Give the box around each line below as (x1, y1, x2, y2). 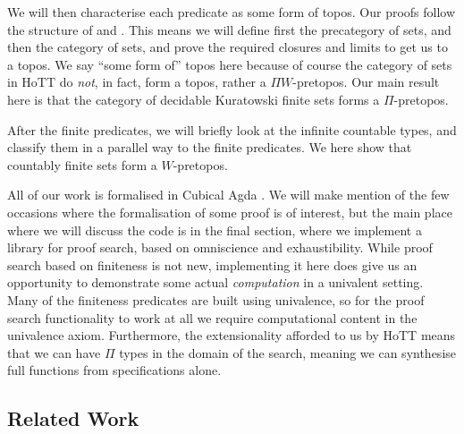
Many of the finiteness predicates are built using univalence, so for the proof (7, 290, 425, 309)
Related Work (7, 404, 139, 432)
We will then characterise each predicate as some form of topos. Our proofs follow (7, 3, 456, 21)
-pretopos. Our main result (292, 72, 440, 91)
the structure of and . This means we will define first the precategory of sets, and (7, 20, 451, 38)
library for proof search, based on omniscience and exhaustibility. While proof (7, 238, 433, 257)
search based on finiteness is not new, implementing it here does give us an (7, 255, 418, 274)
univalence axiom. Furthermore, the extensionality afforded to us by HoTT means (7, 326, 456, 345)
